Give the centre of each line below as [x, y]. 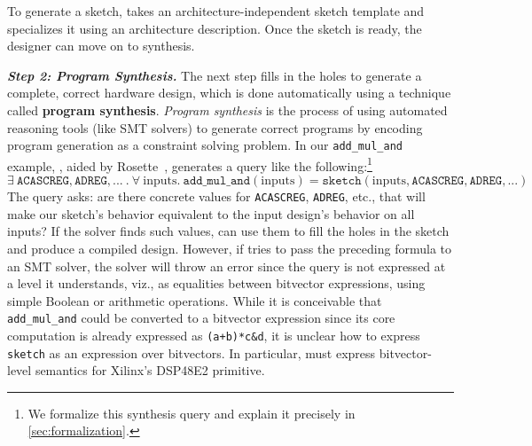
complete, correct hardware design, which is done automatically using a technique [229, 93]
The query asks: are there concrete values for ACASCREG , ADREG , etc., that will [216, 196]
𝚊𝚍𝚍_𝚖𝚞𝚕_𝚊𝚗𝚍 [217, 181]
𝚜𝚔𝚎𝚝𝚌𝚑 [342, 181]
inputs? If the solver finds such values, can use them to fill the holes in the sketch [228, 231]
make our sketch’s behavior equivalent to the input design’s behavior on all [211, 213]
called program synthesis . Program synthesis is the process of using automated [227, 110]
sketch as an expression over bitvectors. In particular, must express [192, 352]
